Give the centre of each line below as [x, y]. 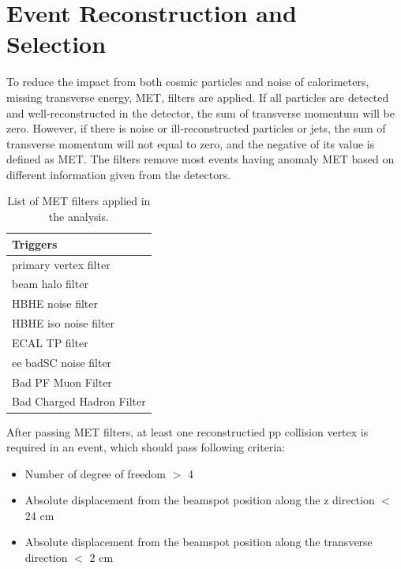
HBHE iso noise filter [64, 323]
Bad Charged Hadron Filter [79, 401]
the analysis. [79, 217]
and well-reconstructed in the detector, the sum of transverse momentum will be [201, 112]
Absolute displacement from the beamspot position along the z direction [200, 500]
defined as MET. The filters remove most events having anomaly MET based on [200, 159]
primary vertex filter [61, 264]
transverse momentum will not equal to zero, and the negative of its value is [191, 143]
